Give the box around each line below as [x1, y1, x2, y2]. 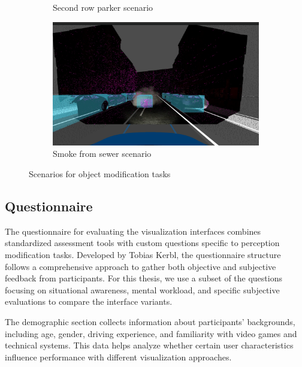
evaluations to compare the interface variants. [5, 295, 173, 308]
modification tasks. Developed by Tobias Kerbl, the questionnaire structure [5, 248, 281, 261]
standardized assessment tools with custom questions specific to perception [5, 236, 280, 249]
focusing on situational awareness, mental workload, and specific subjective [5, 283, 280, 296]
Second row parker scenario [53, 1, 153, 13]
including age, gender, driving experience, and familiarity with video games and [5, 327, 297, 339]
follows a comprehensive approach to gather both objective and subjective [5, 260, 276, 272]
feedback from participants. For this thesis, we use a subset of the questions [5, 272, 282, 284]
